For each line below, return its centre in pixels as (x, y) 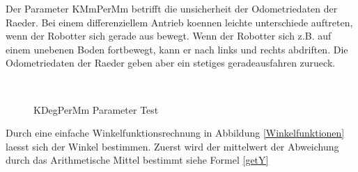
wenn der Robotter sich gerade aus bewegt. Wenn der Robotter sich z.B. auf (169, 36)
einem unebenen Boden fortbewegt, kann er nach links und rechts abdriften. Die (177, 49)
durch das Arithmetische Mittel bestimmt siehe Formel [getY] (137, 160)
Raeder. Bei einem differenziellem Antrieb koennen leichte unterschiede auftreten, (179, 22)
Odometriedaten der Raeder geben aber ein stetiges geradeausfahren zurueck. (171, 63)
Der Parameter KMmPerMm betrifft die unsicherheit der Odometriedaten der (172, 8)
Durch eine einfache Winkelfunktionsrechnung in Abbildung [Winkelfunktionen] (175, 133)
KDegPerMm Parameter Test (96, 109)
